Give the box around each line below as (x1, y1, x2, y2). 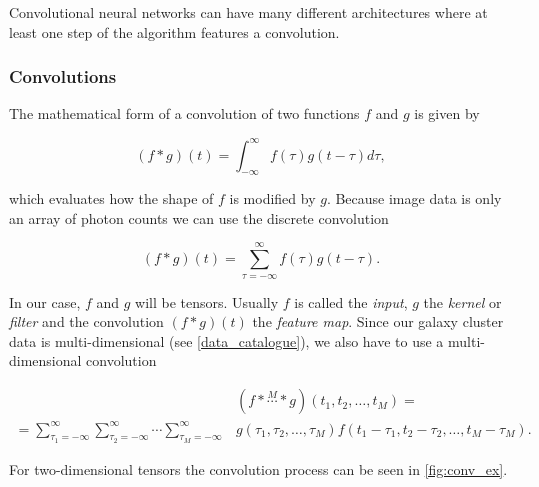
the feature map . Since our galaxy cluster (252, 311, 504, 332)
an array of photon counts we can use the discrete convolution (9, 207, 389, 228)
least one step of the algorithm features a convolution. (9, 21, 340, 42)
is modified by (229, 188, 316, 209)
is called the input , (294, 291, 408, 312)
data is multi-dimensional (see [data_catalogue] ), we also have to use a (9, 330, 444, 351)
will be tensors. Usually (135, 291, 279, 312)
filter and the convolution (9, 311, 164, 332)
